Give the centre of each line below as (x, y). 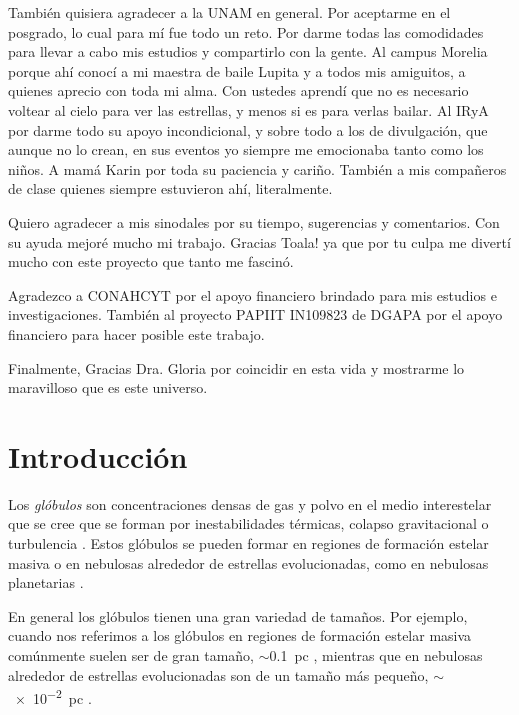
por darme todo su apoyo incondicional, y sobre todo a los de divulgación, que (248, 129)
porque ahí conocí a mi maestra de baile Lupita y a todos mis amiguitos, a (237, 70)
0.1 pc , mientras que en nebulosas (376, 654)
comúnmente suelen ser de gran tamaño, (131, 654)
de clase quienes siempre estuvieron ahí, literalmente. (170, 188)
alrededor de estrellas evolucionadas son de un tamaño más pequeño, (218, 674)
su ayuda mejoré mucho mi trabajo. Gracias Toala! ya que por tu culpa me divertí (259, 241)
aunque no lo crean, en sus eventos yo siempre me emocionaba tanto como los (246, 149)
